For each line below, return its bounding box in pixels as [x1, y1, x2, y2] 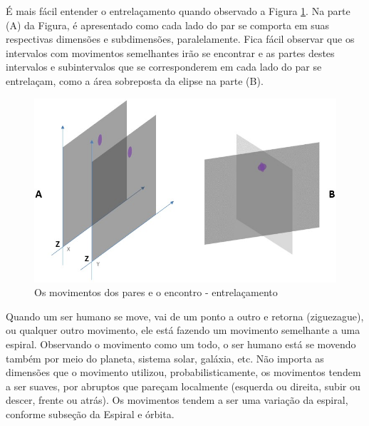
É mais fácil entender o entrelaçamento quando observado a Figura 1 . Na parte [6, 4, 350, 18]
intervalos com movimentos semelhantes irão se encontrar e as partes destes [6, 45, 335, 60]
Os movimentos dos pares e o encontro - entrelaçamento [34, 285, 278, 300]
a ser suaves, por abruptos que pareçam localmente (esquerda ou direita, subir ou [6, 378, 360, 393]
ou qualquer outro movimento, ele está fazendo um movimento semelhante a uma [6, 323, 360, 338]
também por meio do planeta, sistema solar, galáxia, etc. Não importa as [6, 350, 324, 365]
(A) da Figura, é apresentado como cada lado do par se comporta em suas [6, 17, 330, 32]
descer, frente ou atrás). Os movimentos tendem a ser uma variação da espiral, [6, 392, 348, 407]
